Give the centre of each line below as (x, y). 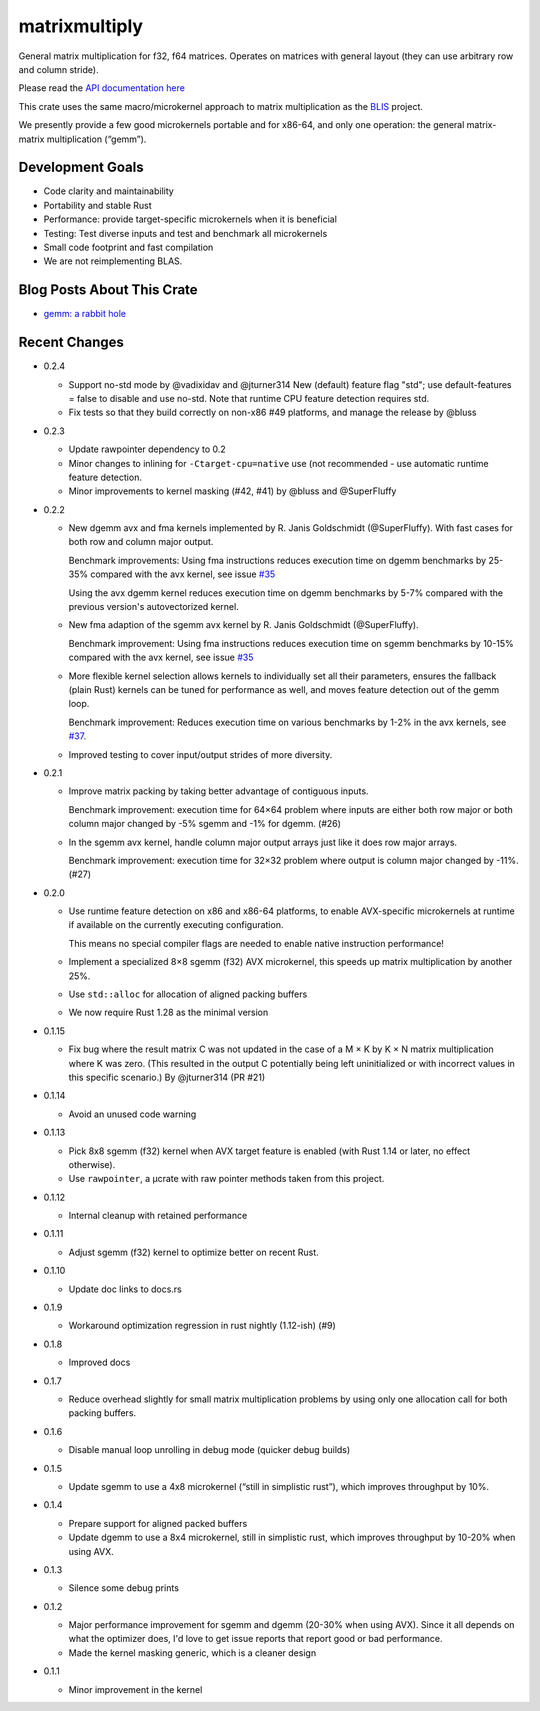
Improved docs (99, 1362)
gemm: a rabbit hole (85, 314)
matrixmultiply (81, 26)
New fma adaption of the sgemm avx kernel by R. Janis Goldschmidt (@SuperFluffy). (243, 625)
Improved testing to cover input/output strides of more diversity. (200, 754)
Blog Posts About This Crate (108, 290)
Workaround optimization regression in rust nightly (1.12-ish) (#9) (202, 1326)
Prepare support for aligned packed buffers (158, 1523)
